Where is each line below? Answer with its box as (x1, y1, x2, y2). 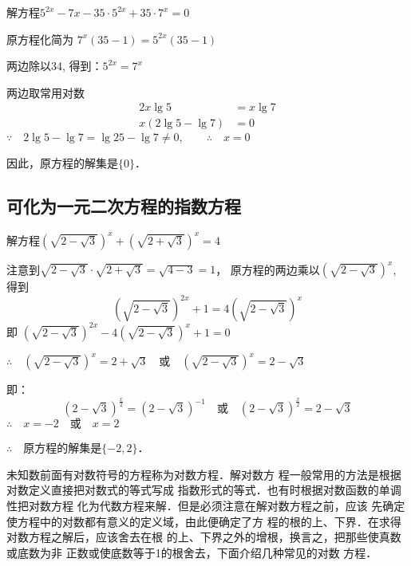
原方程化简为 (6, 30, 73, 47)
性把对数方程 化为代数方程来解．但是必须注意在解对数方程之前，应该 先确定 (6, 497, 405, 514)
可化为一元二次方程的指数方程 (6, 194, 241, 218)
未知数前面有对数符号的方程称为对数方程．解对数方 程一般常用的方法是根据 (6, 466, 401, 482)
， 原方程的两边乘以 (215, 261, 320, 277)
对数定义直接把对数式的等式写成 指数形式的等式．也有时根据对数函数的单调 (6, 481, 401, 498)
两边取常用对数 (6, 84, 85, 100)
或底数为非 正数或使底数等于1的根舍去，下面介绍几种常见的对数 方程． (6, 544, 377, 560)
